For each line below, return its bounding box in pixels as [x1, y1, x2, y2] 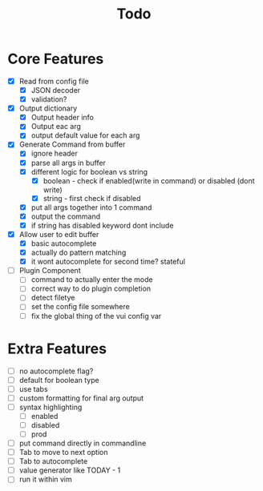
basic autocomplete [30, 239, 97, 248]
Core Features [7, 50, 104, 68]
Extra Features [7, 340, 107, 357]
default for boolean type [18, 375, 99, 384]
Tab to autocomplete [18, 457, 88, 466]
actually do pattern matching [30, 248, 127, 257]
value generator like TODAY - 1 [18, 465, 121, 475]
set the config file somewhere [30, 302, 130, 312]
